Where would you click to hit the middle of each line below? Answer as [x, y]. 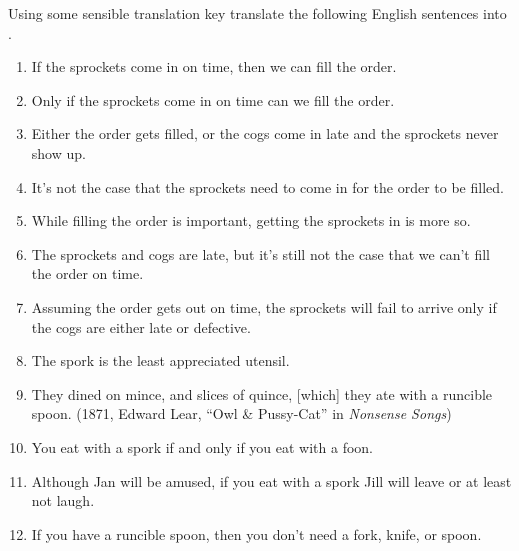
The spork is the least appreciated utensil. [160, 360]
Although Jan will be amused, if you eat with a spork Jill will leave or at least [271, 480]
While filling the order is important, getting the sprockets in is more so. [251, 220]
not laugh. [63, 500]
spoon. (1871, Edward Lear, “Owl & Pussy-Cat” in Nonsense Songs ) [241, 413]
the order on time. [87, 273]
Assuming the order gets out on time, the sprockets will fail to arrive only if [264, 306]
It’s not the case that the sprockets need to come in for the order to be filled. [267, 186]
